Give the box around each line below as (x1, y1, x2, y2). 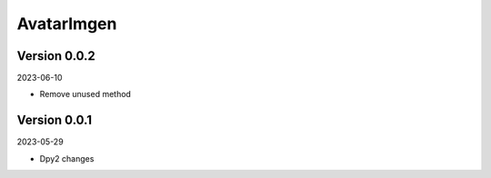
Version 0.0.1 (16, 113, 93, 128)
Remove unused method (39, 89, 132, 100)
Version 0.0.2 (16, 48, 95, 64)
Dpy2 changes (39, 153, 95, 163)
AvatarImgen (16, 14, 117, 34)
